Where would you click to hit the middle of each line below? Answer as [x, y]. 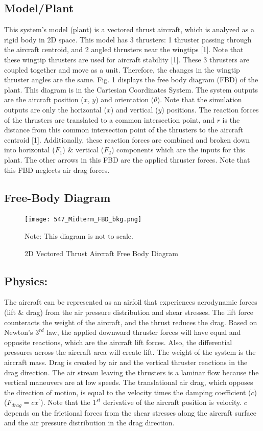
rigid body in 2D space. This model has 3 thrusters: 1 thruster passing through [128, 39]
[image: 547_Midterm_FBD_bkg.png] [83, 220]
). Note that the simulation [199, 99]
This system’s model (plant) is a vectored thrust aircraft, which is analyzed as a [129, 29]
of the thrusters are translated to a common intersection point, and [109, 119]
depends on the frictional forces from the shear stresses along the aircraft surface [130, 412]
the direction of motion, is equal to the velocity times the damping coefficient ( [128, 392]
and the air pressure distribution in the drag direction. [89, 423]
